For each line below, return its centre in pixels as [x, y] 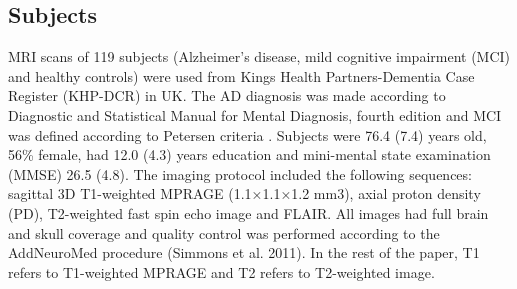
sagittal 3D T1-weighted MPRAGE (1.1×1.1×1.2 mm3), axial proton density [244, 193]
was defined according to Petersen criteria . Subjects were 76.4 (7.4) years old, [247, 134]
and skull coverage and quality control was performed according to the [224, 232]
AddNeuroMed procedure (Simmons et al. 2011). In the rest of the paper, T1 [244, 252]
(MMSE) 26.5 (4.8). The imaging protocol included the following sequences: [240, 173]
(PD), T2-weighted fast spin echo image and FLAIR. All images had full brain [248, 212]
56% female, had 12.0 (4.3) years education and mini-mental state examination [249, 154]
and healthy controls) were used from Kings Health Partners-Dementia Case [241, 75]
